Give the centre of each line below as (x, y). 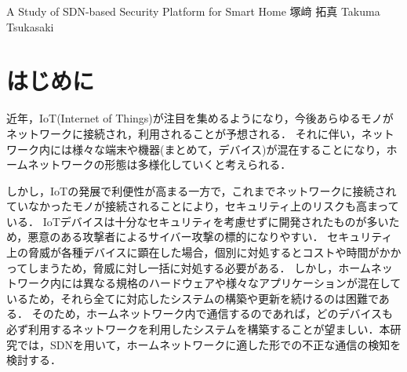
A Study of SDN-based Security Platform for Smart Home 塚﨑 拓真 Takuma (193, 11)
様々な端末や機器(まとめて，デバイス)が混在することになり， (229, 149)
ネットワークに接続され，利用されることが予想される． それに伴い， (184, 133)
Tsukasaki (30, 26)
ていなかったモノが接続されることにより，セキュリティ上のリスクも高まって (203, 206)
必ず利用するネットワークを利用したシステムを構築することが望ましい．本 (198, 329)
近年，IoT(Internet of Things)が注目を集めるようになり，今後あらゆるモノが (200, 118)
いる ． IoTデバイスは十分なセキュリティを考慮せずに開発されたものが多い (198, 221)
